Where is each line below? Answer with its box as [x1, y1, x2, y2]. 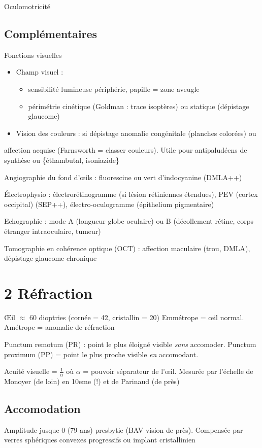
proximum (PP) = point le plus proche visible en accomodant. [4, 349, 199, 359]
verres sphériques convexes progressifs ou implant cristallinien [4, 434, 195, 445]
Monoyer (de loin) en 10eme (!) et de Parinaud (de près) [4, 376, 180, 387]
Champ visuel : [16, 66, 63, 77]
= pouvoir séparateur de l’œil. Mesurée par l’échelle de [83, 366, 253, 376]
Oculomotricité [4, 1, 51, 11]
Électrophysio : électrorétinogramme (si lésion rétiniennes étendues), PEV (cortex [4, 189, 258, 199]
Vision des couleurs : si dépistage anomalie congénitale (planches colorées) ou [16, 127, 256, 138]
